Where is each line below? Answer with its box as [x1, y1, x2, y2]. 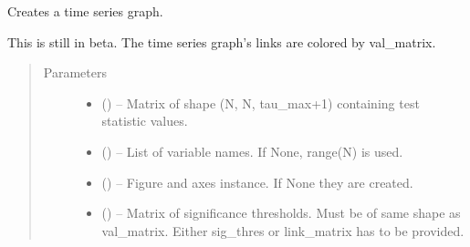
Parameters [43, 63, 107, 82]
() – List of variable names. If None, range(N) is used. [101, 141, 403, 160]
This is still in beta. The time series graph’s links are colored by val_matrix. [7, 32, 436, 51]
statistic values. [101, 111, 188, 130]
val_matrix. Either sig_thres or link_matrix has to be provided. [101, 221, 465, 240]
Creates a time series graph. [7, 2, 163, 20]
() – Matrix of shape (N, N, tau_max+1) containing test [101, 93, 420, 112]
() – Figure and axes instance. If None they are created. [101, 172, 413, 191]
